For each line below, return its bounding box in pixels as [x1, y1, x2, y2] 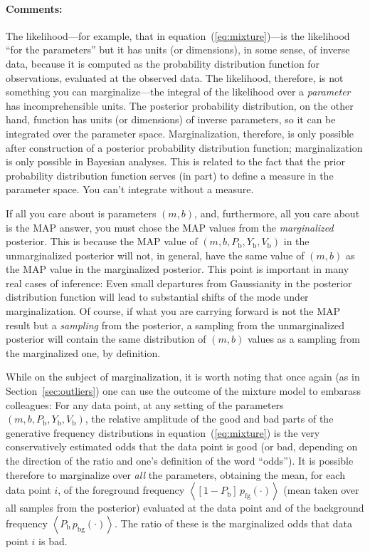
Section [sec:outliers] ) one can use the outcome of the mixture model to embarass [6, 383, 361, 398]
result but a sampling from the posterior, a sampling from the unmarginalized [6, 317, 345, 332]
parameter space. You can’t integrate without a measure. [6, 182, 254, 197]
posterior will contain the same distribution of [6, 331, 206, 346]
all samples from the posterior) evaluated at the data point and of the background [6, 500, 364, 515]
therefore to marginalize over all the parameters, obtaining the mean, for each [6, 467, 345, 482]
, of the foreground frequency [58, 482, 185, 497]
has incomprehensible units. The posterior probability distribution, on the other [6, 98, 354, 113]
